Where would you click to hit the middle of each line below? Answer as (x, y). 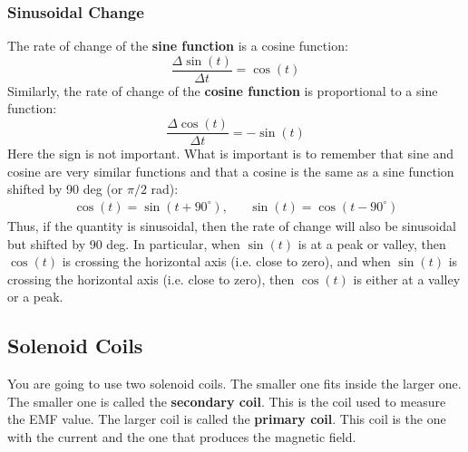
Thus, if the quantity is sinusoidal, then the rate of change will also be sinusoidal (232, 225)
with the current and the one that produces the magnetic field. (182, 436)
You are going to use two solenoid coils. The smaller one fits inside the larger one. (234, 384)
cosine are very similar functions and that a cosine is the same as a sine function (231, 171)
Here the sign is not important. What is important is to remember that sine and (231, 154)
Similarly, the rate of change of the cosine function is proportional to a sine (223, 90)
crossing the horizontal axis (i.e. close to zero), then (151, 279)
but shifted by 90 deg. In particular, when (124, 243)
